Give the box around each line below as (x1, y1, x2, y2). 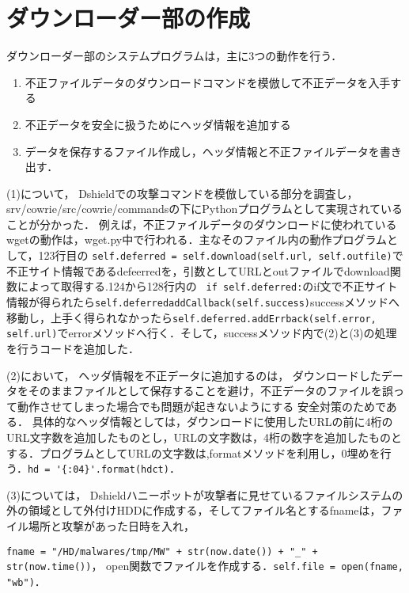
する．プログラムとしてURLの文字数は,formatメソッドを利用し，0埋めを (6, 444, 381, 461)
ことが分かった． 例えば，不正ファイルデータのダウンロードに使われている (6, 215, 397, 232)
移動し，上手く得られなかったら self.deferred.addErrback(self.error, (6, 309, 377, 325)
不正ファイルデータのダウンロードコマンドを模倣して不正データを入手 (25, 74, 391, 90)
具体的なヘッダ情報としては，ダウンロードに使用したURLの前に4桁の (32, 413, 393, 430)
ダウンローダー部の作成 (6, 2, 251, 34)
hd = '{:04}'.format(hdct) (27, 464, 169, 476)
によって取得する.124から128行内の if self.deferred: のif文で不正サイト (17, 278, 398, 295)
